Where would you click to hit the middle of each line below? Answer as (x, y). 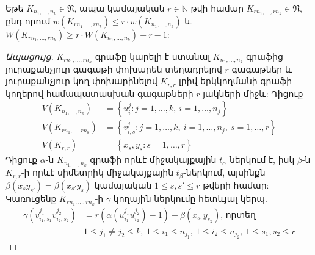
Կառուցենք (31, 198)
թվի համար (217, 8)
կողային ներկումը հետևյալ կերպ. (190, 198)
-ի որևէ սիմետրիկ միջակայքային (97, 172)
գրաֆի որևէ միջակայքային (153, 160)
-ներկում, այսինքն (224, 172)
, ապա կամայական (119, 8)
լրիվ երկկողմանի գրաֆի (236, 81)
